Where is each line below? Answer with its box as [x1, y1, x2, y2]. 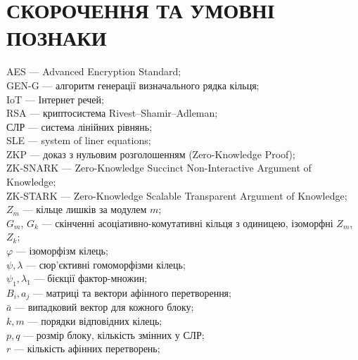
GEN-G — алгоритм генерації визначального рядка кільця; [6, 77, 260, 92]
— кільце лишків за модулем [23, 202, 147, 217]
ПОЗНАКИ [6, 23, 107, 52]
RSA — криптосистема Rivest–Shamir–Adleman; [6, 105, 218, 120]
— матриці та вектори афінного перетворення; [32, 285, 231, 300]
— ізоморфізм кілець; [15, 243, 108, 258]
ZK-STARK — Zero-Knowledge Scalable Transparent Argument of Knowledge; [6, 188, 347, 202]
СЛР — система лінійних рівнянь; [6, 119, 153, 134]
